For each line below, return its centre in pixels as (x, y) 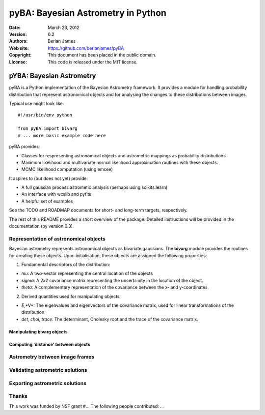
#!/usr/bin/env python (45, 115)
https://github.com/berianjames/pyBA (86, 48)
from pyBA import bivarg (48, 129)
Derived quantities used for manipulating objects (70, 296)
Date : (15, 28)
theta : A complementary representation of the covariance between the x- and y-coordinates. (115, 287)
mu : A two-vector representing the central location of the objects (87, 273)
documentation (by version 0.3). (41, 226)
